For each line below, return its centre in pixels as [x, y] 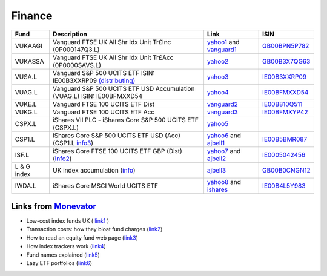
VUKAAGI [28, 45]
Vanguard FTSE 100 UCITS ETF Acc [104, 112]
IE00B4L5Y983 [284, 186]
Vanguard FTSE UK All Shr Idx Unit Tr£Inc [112, 42]
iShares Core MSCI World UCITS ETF [105, 186]
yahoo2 [218, 61]
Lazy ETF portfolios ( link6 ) [59, 263]
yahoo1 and [223, 42]
